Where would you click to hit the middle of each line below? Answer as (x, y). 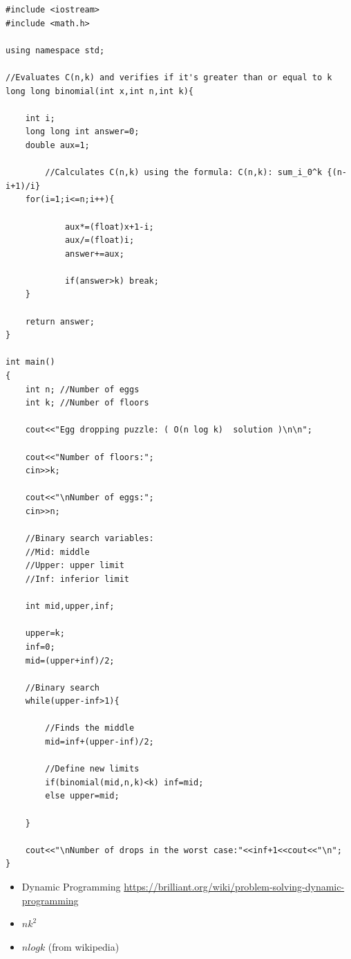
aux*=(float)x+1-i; (109, 227)
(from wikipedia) (84, 946)
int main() (30, 362)
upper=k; (45, 633)
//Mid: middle (57, 552)
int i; (40, 118)
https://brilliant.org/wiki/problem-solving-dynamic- (234, 886)
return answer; (60, 321)
